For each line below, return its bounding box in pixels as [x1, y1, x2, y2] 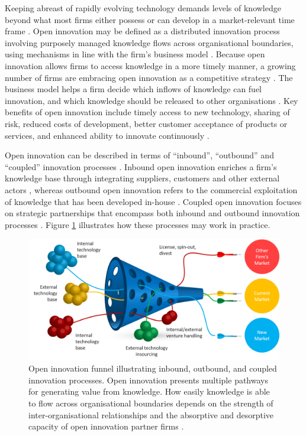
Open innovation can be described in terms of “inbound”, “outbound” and [5, 149, 274, 161]
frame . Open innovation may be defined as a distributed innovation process [5, 25, 280, 37]
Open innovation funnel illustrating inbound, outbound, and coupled [28, 362, 277, 375]
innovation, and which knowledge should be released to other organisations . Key [5, 94, 298, 106]
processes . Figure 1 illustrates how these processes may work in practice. [5, 218, 270, 230]
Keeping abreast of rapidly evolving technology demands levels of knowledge [5, 2, 281, 14]
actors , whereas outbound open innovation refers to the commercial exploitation [5, 183, 298, 196]
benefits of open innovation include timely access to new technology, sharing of [5, 106, 290, 118]
